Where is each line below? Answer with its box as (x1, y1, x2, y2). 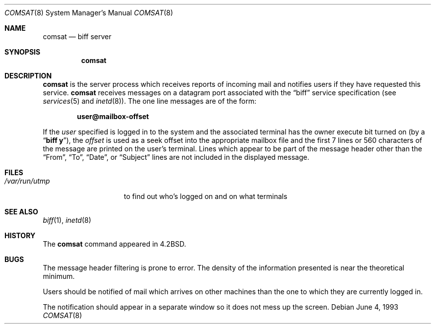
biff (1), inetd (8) (43, 216, 91, 224)
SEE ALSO (4, 207, 38, 216)
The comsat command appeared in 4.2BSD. (43, 240, 186, 248)
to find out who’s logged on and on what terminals (124, 192, 288, 200)
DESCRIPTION (4, 71, 52, 80)
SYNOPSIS (4, 48, 41, 56)
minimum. (43, 272, 75, 280)
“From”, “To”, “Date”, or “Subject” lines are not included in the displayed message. (43, 153, 310, 161)
